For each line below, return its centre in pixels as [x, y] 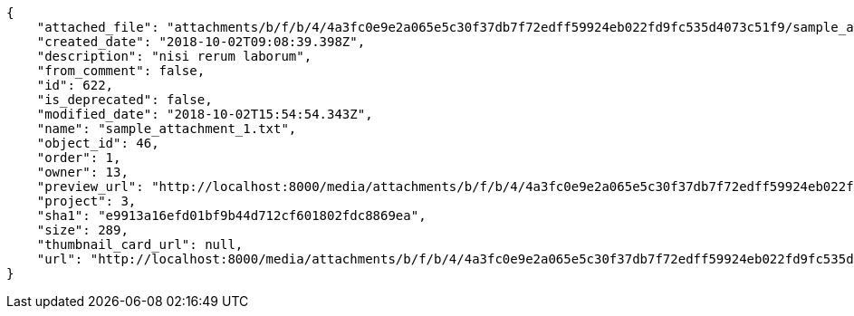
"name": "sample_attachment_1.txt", [167, 129]
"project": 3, [86, 201]
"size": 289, [82, 230]
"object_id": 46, [98, 143]
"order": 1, [79, 158]
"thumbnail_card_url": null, [140, 244]
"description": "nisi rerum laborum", [174, 56]
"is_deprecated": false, [125, 100]
